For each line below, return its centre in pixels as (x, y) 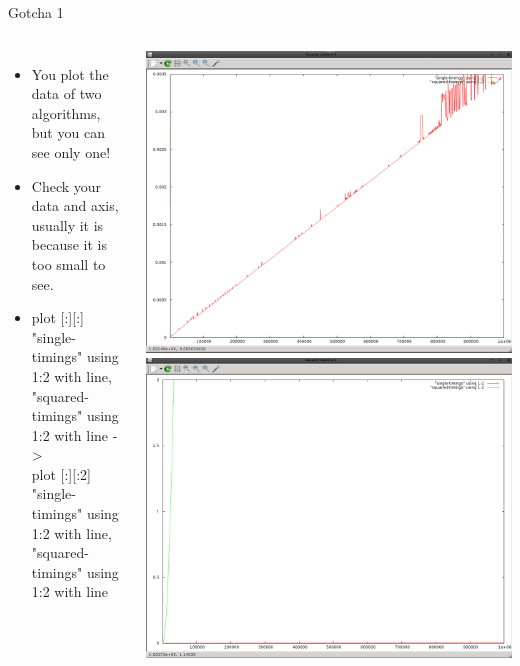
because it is (69, 244)
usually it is (67, 224)
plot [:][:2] (61, 473)
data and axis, (75, 205)
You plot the (70, 73)
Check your (66, 185)
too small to (68, 263)
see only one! (71, 151)
